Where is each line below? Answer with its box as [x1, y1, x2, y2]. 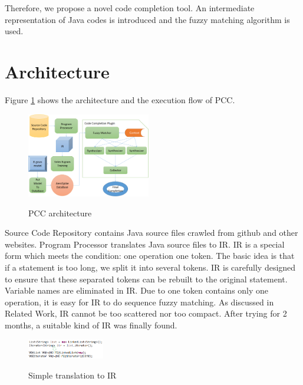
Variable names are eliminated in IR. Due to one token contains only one [5, 284, 269, 297]
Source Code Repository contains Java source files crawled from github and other [5, 226, 298, 239]
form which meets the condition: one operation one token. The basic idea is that [5, 249, 295, 262]
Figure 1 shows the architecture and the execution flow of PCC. [5, 93, 235, 106]
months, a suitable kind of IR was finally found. [5, 318, 177, 331]
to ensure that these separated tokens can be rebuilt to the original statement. [5, 272, 288, 285]
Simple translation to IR [28, 368, 117, 381]
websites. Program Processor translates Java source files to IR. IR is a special [5, 238, 285, 250]
